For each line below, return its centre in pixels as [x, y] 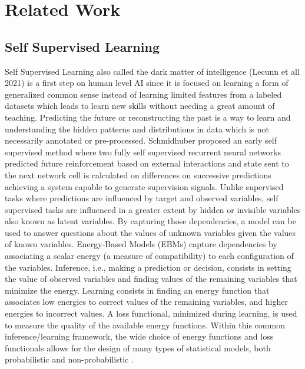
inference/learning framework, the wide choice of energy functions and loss [139, 336]
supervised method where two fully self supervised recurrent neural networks [143, 152]
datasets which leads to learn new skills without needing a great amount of [140, 106]
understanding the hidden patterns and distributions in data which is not [137, 129]
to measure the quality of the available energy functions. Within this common [145, 325]
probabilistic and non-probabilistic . [69, 359]
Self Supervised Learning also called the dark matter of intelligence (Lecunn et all [152, 71]
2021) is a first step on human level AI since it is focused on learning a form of [147, 83]
